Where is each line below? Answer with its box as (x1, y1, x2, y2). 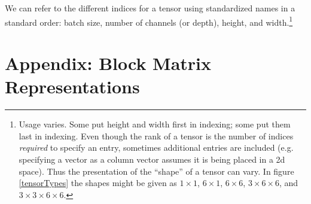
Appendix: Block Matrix (5, 51, 212, 75)
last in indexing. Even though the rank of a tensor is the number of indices (19, 129, 294, 142)
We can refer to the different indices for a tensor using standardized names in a (5, 2, 295, 14)
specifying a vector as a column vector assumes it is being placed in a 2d (19, 153, 285, 165)
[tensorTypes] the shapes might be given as (19, 176, 177, 189)
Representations (5, 74, 140, 99)
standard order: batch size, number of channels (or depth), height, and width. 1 (5, 14, 293, 28)
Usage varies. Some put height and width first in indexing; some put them (19, 118, 291, 130)
